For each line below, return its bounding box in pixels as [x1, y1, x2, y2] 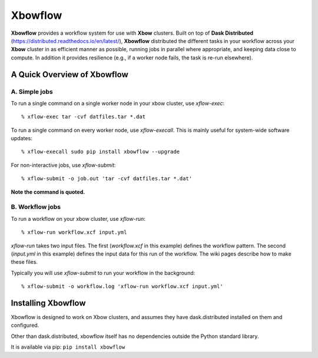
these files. [11, 258, 38, 266]
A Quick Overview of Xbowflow [11, 69, 129, 79]
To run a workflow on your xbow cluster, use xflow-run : [11, 215, 145, 222]
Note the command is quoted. [11, 188, 85, 195]
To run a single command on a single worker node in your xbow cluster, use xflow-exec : [11, 100, 225, 107]
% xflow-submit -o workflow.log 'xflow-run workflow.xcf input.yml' [21, 283, 223, 290]
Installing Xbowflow [11, 298, 86, 308]
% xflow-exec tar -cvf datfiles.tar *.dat [21, 114, 146, 120]
